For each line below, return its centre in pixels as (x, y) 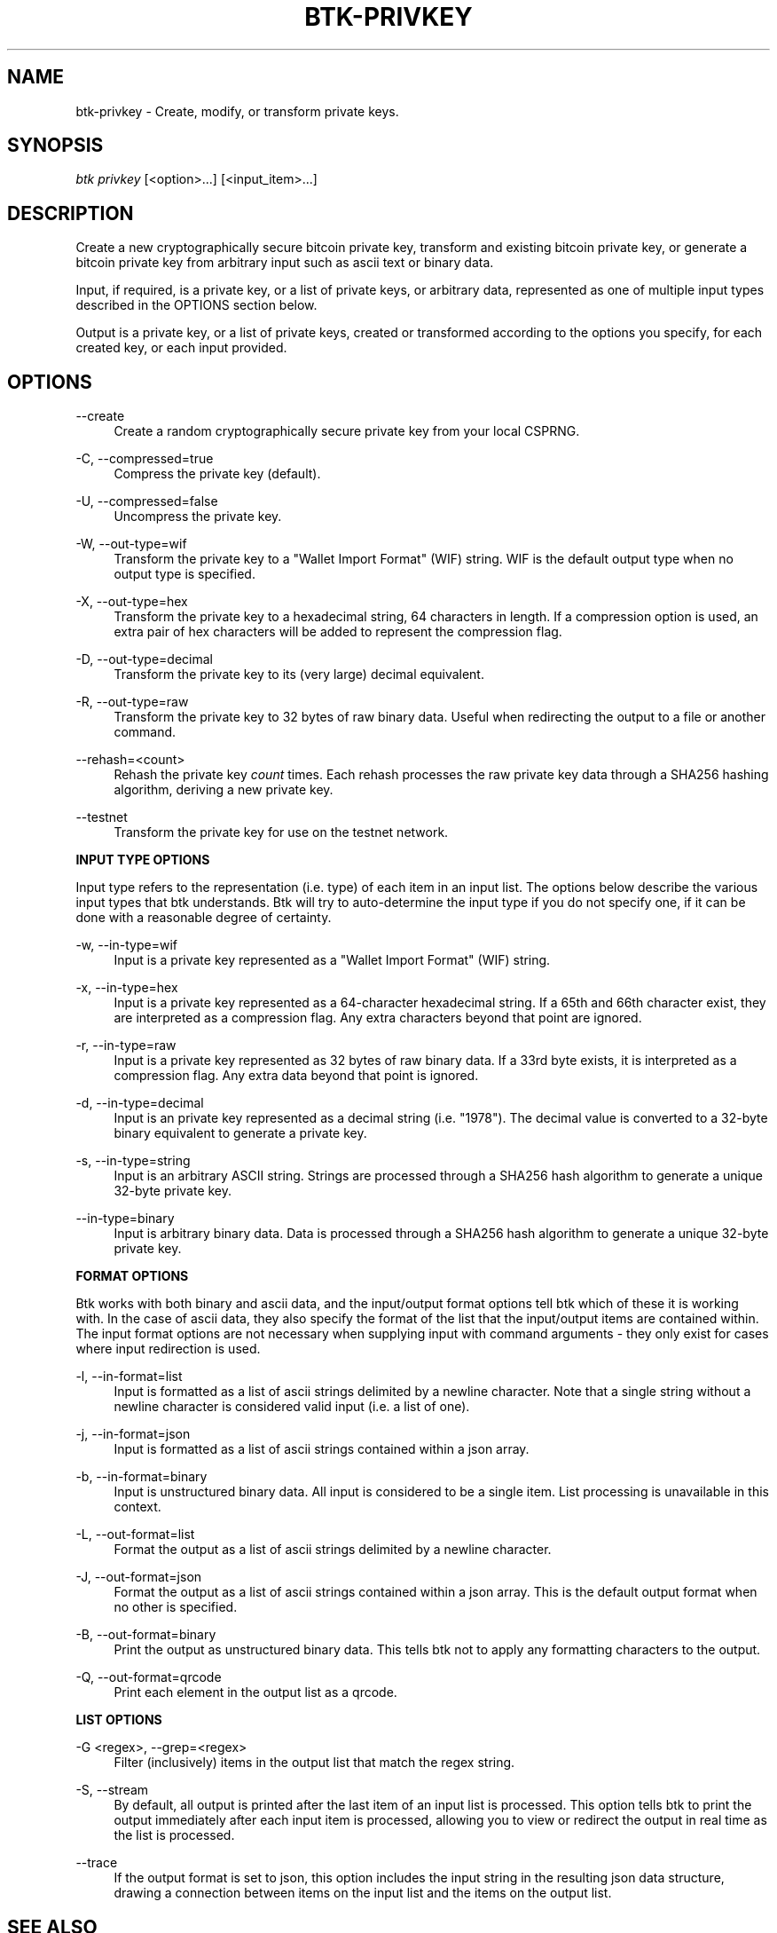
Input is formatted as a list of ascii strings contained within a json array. (322, 1449)
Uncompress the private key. (198, 517)
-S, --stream (112, 1790)
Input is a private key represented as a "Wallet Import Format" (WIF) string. (332, 960)
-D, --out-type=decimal (144, 659)
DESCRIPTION (71, 213)
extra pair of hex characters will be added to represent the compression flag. (338, 632)
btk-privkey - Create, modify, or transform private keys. (237, 111)
